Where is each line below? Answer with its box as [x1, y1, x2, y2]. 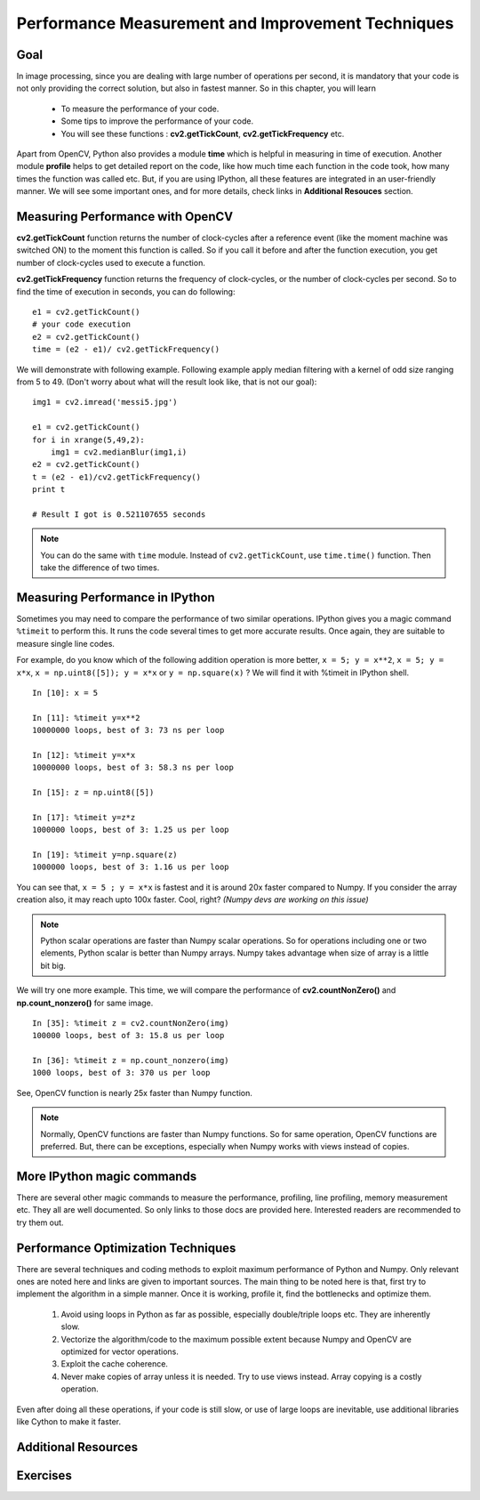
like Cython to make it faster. [16, 1415, 122, 1427]
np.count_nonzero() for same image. [16, 997, 154, 1008]
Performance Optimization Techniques [16, 1240, 236, 1255]
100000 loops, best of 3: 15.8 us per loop [32, 1030, 225, 1041]
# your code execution [32, 319, 132, 329]
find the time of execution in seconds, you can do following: [16, 286, 236, 297]
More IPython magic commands [16, 1168, 197, 1183]
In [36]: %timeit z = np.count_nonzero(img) [32, 1055, 230, 1066]
